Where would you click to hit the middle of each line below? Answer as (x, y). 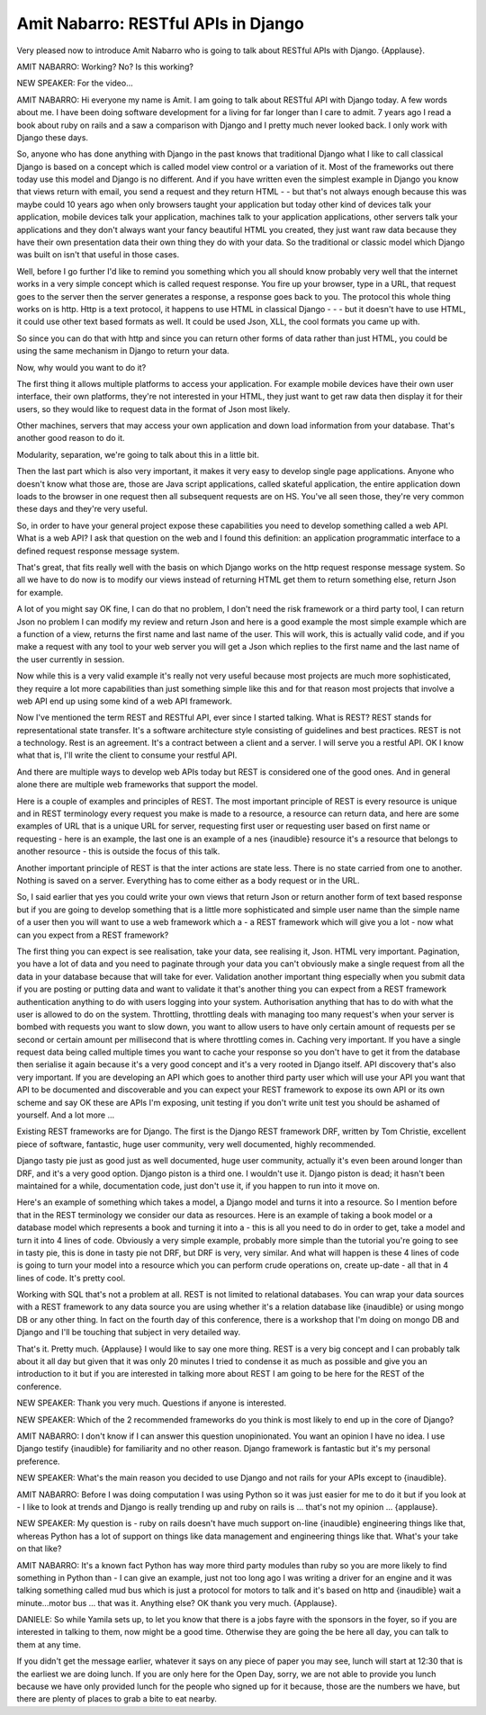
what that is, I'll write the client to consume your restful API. (127, 755)
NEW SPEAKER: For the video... (75, 83)
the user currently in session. (71, 659)
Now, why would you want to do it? (81, 367)
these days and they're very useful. (82, 509)
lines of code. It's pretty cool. (71, 1278)
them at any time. (49, 1644)
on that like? (39, 1549)
